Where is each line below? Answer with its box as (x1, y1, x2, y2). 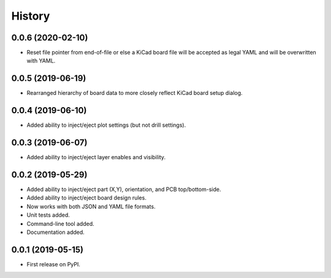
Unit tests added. (26, 211, 70, 219)
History (11, 9, 50, 23)
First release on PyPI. (26, 260, 81, 268)
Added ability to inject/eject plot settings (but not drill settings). (26, 121, 186, 129)
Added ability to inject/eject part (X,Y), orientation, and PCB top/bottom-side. (26, 186, 221, 193)
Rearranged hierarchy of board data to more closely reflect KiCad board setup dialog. (26, 89, 243, 97)
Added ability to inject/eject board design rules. (26, 194, 146, 201)
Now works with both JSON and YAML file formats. (26, 203, 156, 210)
